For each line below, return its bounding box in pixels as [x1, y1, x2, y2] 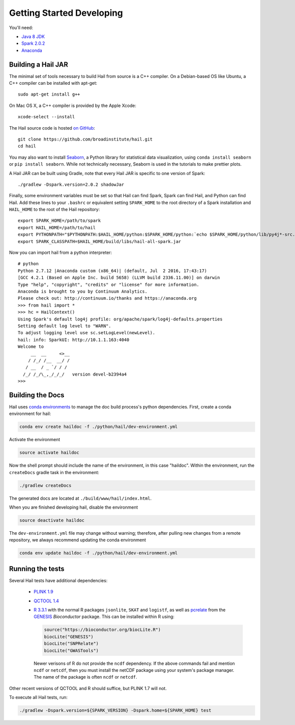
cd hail [18, 143, 36, 149]
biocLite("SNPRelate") [44, 641, 99, 647]
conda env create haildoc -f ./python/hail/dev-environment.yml [19, 424, 178, 430]
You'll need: [9, 25, 33, 31]
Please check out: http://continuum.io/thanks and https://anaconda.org [18, 296, 197, 301]
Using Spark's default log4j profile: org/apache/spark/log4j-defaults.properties [18, 316, 223, 322]
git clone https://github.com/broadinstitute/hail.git [18, 136, 153, 142]
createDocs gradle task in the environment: [9, 469, 99, 475]
